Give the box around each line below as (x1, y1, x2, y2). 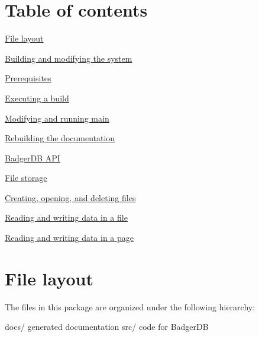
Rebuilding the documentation (5, 132, 115, 144)
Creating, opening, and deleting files (5, 191, 136, 204)
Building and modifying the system (5, 52, 132, 64)
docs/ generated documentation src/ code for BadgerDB (5, 320, 209, 333)
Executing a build (5, 91, 69, 104)
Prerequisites (5, 72, 51, 84)
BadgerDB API (5, 151, 60, 164)
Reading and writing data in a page (5, 231, 134, 244)
